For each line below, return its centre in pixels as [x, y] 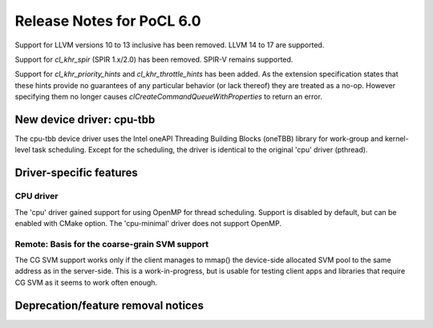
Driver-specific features [76, 173]
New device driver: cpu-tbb [85, 119]
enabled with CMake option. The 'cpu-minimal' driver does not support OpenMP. [148, 223]
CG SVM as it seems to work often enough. [86, 282]
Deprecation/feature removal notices [109, 305]
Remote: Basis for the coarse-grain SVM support [112, 244]
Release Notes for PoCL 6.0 [108, 21]
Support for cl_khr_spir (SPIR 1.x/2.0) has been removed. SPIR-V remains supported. [154, 59]
